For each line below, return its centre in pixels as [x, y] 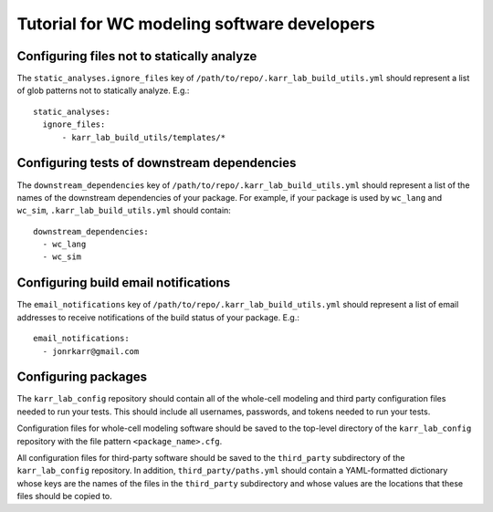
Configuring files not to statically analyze [137, 56]
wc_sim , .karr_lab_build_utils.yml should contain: [124, 211]
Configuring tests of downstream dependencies [157, 163]
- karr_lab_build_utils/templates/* [144, 137]
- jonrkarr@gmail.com [91, 351]
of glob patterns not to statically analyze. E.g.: [103, 90]
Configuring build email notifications [124, 283]
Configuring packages [82, 377]
